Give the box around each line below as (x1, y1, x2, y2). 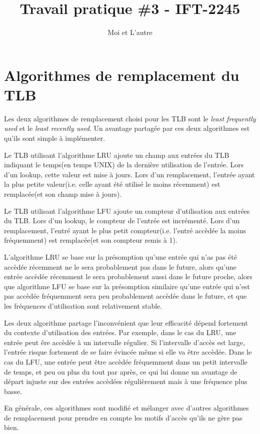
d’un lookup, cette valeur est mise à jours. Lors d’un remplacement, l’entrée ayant (4, 169, 255, 179)
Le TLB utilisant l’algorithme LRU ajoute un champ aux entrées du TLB (4, 149, 229, 160)
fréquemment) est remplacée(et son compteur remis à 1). (4, 235, 177, 245)
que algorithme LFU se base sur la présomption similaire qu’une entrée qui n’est (4, 281, 250, 291)
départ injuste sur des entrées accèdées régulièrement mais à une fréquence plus (4, 376, 247, 387)
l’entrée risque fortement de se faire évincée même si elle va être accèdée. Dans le (4, 347, 252, 357)
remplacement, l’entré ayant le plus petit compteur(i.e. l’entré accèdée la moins (4, 225, 246, 235)
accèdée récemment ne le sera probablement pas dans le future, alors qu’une (4, 261, 236, 272)
